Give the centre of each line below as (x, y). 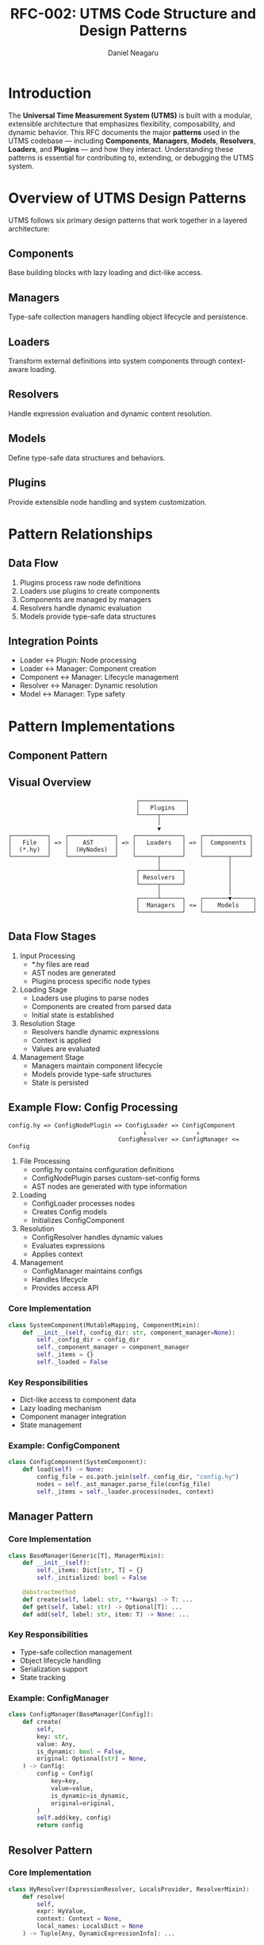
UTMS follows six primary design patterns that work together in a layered (128, 220)
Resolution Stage (48, 1023)
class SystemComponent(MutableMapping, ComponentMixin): (104, 1325)
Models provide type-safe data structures (88, 616)
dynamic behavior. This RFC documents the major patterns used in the (124, 132)
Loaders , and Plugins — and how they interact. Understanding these (121, 149)
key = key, (65, 1781)
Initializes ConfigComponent (78, 1221)
